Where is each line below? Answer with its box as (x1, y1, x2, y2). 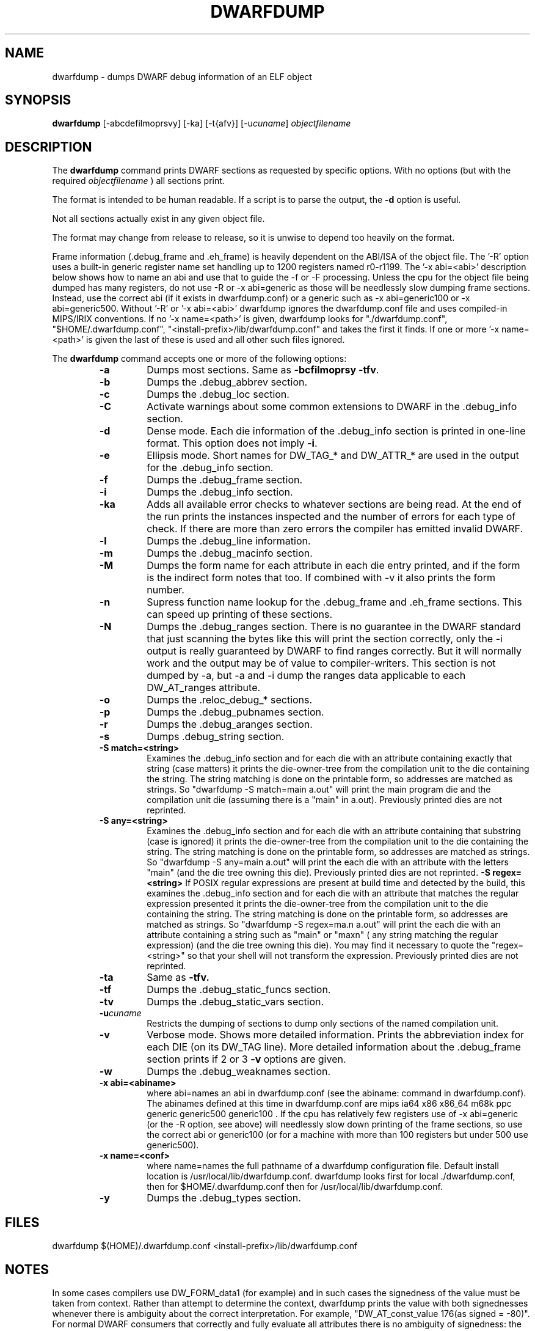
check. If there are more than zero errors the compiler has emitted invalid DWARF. (147, 522, 523, 535)
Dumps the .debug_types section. (147, 1192, 301, 1204)
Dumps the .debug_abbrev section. (147, 376, 308, 389)
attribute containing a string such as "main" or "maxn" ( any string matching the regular (147, 930, 498, 941)
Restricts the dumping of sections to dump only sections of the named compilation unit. (147, 1018, 498, 1029)
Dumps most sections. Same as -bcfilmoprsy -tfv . (147, 364, 379, 376)
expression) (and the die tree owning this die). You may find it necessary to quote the (147, 940, 489, 951)
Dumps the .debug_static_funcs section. (147, 983, 331, 996)
